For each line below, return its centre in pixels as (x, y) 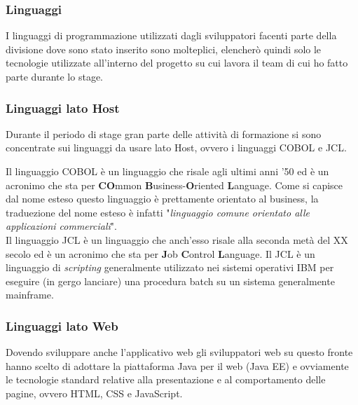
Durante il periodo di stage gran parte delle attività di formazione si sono (164, 133)
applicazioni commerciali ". (61, 226)
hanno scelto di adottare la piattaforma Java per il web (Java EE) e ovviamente (177, 365)
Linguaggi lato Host (63, 108)
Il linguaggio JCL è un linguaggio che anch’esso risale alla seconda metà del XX (177, 239)
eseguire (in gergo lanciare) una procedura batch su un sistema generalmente (170, 281)
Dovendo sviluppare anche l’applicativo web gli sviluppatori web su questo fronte (179, 352)
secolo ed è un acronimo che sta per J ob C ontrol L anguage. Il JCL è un (160, 253)
